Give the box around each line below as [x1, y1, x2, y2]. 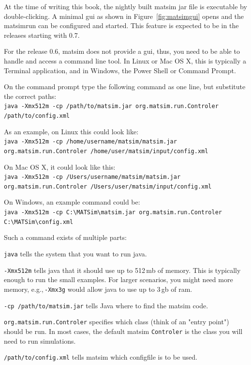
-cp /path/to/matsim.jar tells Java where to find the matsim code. [4, 300, 208, 310]
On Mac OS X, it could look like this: [4, 161, 116, 172]
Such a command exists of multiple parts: [4, 232, 127, 242]
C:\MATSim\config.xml [4, 218, 74, 225]
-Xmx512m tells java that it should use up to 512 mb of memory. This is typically [4, 265, 241, 275]
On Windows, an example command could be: [4, 197, 140, 207]
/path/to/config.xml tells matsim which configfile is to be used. [4, 352, 198, 362]
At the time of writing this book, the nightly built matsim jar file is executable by [4, 1, 247, 11]
